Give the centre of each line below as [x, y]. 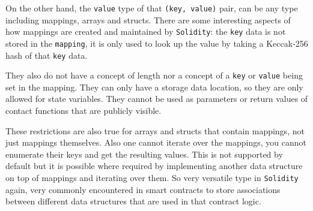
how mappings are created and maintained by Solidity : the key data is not [146, 31]
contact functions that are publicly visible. [84, 111]
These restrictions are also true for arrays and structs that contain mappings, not [155, 130]
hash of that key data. [47, 55]
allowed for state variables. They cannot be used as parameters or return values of [157, 99]
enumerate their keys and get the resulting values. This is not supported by [144, 154]
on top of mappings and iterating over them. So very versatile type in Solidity [152, 178]
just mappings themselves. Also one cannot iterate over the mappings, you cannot [156, 142]
